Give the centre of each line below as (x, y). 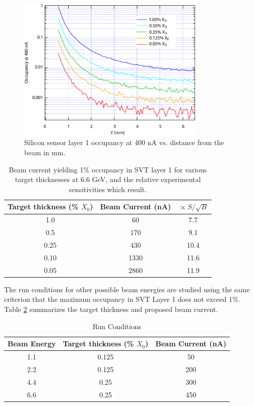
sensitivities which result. (108, 189)
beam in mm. (45, 152)
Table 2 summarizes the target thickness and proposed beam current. (111, 309)
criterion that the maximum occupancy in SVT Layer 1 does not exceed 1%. (122, 299)
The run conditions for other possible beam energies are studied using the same (127, 289)
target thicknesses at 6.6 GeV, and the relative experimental (108, 179)
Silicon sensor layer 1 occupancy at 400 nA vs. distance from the (124, 142)
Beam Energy (32, 344)
